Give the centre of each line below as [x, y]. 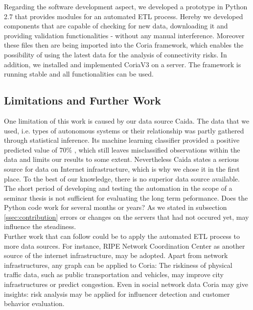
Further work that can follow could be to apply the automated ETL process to [122, 236]
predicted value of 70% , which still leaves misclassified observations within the [122, 149]
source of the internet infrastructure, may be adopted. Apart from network [116, 255]
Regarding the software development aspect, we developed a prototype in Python [126, 6]
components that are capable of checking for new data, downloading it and [116, 26]
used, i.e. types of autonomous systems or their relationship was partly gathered [124, 130]
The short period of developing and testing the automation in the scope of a [118, 188]
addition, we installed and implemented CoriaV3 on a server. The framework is [123, 64]
